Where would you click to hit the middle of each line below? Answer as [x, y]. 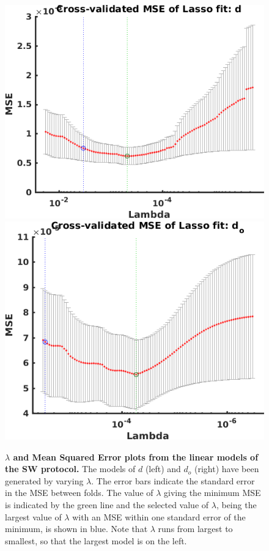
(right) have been [227, 469]
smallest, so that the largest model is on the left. [96, 540]
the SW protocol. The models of [70, 469]
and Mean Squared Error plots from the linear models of [136, 457]
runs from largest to [195, 529]
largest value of [33, 516]
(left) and [163, 469]
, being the [236, 504]
